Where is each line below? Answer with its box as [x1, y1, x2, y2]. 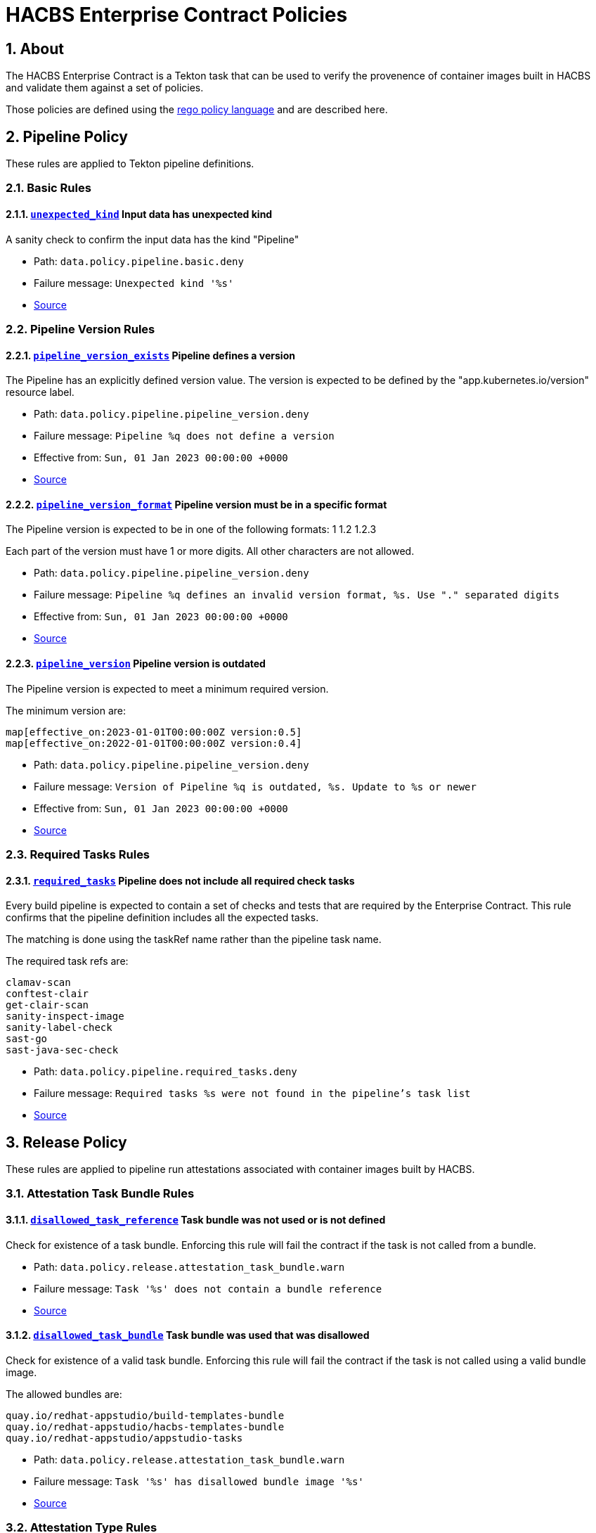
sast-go [6, 1033, 48, 1045]
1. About [6, 39, 64, 58]
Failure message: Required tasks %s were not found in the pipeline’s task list [34, 1087, 471, 1100]
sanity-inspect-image [6, 1011, 124, 1022]
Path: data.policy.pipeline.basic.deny [34, 255, 244, 267]
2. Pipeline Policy [6, 127, 128, 146]
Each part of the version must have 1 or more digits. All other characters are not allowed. [6, 545, 415, 558]
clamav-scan [6, 977, 71, 989]
